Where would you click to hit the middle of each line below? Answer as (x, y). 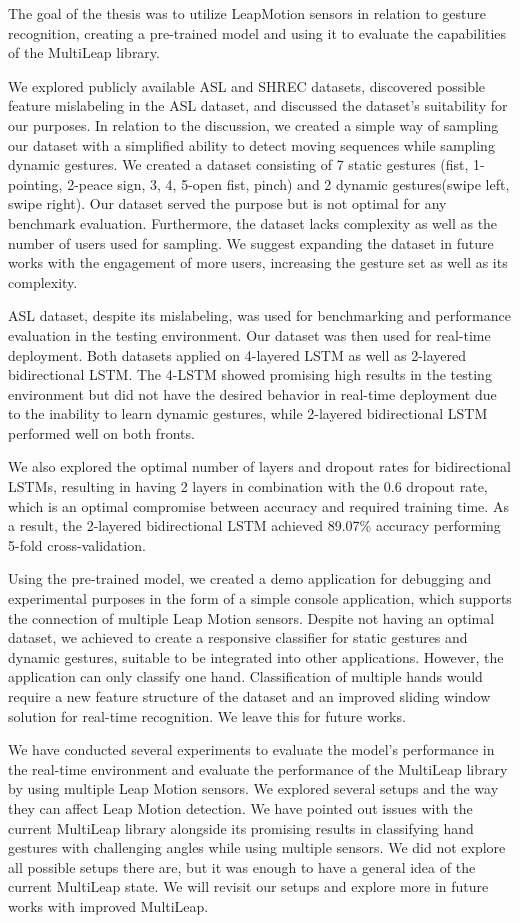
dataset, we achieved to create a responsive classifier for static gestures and (238, 637)
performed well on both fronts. (101, 432)
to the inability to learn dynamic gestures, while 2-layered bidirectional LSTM (248, 413)
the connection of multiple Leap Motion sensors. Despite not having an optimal (251, 617)
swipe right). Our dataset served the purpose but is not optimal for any (227, 203)
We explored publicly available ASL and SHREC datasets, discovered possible (247, 85)
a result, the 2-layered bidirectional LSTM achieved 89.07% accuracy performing (254, 525)
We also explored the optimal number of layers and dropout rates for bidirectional (259, 466)
